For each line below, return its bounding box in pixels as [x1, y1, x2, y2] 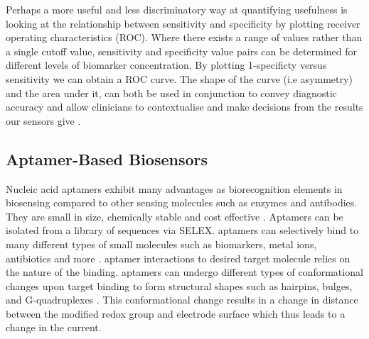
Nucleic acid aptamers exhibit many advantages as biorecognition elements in [6, 181, 343, 196]
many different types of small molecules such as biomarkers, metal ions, [6, 236, 317, 251]
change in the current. [6, 320, 102, 335]
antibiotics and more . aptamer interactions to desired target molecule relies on [6, 250, 351, 265]
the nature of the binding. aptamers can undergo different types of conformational [6, 265, 363, 279]
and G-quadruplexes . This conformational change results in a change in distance [6, 292, 358, 307]
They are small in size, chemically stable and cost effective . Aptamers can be [6, 209, 343, 223]
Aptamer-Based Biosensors [6, 148, 208, 169]
